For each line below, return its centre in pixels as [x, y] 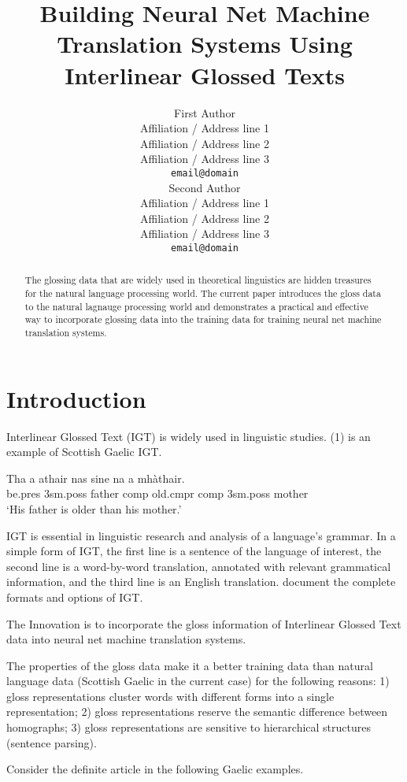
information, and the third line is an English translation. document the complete [201, 582]
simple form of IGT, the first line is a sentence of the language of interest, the [194, 551]
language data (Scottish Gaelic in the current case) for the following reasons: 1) [198, 681]
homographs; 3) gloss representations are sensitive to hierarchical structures [189, 727]
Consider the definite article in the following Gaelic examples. [155, 769]
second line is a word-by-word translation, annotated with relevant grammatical [199, 566]
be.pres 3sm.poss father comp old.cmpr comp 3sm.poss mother [157, 493]
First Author [205, 112]
